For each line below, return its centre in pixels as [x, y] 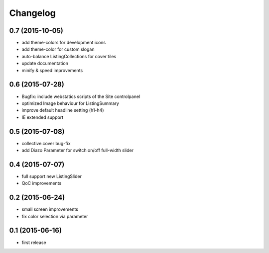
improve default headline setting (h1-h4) [63, 110]
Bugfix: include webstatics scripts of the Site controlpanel [81, 96]
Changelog [32, 13]
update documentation [45, 63]
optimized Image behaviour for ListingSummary [70, 103]
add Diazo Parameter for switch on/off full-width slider [78, 150]
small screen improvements [50, 209]
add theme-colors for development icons [64, 43]
